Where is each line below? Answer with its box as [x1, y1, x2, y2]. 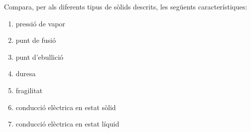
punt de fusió [15, 35, 56, 45]
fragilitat [15, 85, 43, 95]
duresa [15, 68, 36, 79]
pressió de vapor [15, 18, 65, 28]
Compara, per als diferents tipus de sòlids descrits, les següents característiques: [4, 1, 248, 11]
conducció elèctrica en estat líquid [15, 119, 120, 129]
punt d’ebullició [15, 51, 64, 62]
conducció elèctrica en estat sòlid [15, 102, 116, 112]
